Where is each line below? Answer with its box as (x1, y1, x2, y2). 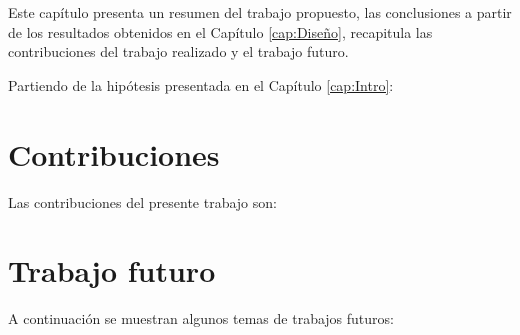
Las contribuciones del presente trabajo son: (8, 191, 277, 212)
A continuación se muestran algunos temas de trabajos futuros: (8, 308, 394, 329)
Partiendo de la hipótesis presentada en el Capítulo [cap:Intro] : (8, 74, 394, 95)
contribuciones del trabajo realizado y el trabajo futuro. (8, 41, 349, 62)
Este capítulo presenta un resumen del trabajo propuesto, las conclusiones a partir (8, 2, 512, 22)
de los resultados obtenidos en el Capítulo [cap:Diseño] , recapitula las (8, 21, 433, 42)
